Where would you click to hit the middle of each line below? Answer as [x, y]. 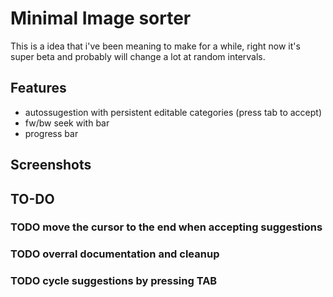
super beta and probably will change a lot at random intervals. [138, 56]
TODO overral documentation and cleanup [115, 254]
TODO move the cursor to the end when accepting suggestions [166, 227]
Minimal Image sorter [101, 18]
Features [38, 88]
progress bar [51, 133]
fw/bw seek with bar [67, 123]
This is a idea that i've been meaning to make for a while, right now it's [155, 46]
